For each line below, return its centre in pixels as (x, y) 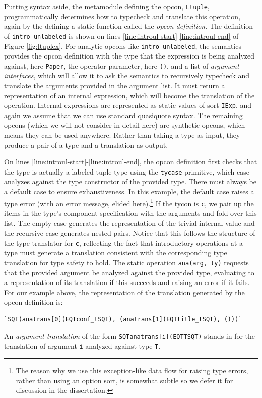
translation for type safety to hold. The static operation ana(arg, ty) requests (126, 262)
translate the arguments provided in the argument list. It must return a (115, 85)
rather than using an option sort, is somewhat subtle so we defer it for (124, 380)
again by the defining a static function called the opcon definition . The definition (129, 26)
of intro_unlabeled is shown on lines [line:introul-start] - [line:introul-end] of (121, 36)
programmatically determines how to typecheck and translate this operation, (122, 16)
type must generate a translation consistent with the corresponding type (116, 252)
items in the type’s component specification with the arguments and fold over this (130, 213)
